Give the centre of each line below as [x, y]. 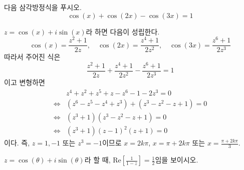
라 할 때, [97, 160]
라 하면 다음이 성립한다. [123, 31]
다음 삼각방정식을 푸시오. [43, 7]
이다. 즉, [17, 143]
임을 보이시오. [177, 160]
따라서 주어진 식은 [32, 57]
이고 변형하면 [25, 82]
